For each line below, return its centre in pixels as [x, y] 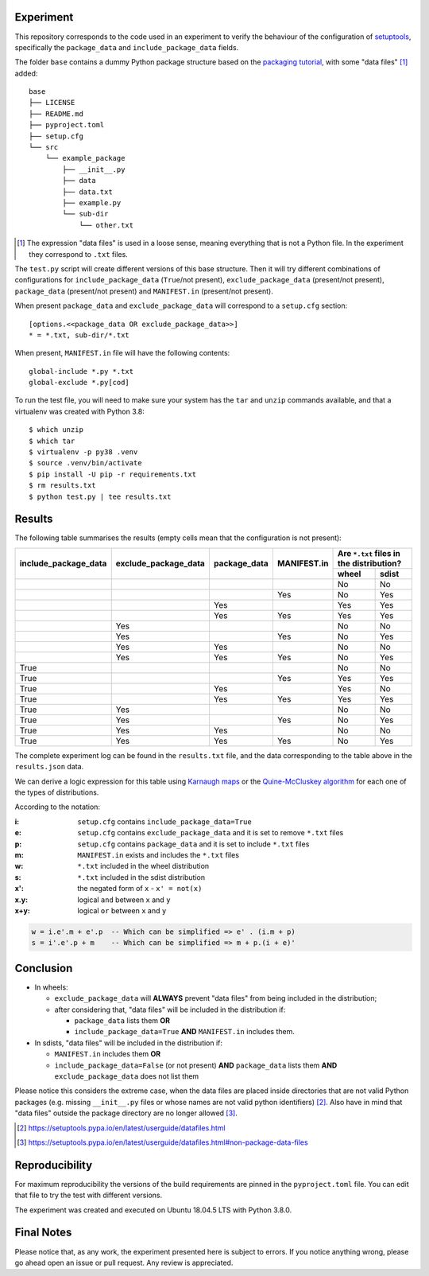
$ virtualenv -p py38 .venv [83, 452]
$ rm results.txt [62, 486]
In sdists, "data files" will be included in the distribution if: [128, 1043]
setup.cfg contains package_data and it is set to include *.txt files [193, 844]
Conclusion [44, 968]
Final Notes [43, 1233]
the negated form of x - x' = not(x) [140, 889]
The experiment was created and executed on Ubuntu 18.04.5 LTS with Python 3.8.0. [153, 1210]
